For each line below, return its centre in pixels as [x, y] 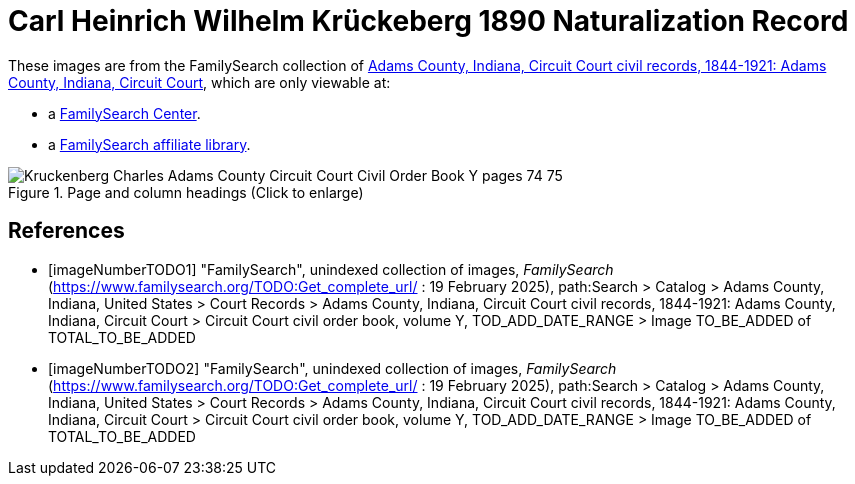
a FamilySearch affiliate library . [149, 144]
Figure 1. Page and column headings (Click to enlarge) [186, 192]
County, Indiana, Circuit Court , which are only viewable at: [199, 82]
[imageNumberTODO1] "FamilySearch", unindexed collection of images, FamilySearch [331, 269]
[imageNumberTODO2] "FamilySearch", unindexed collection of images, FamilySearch [332, 368]
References [66, 231]
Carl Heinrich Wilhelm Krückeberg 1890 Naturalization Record [428, 21]
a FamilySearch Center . [124, 113]
